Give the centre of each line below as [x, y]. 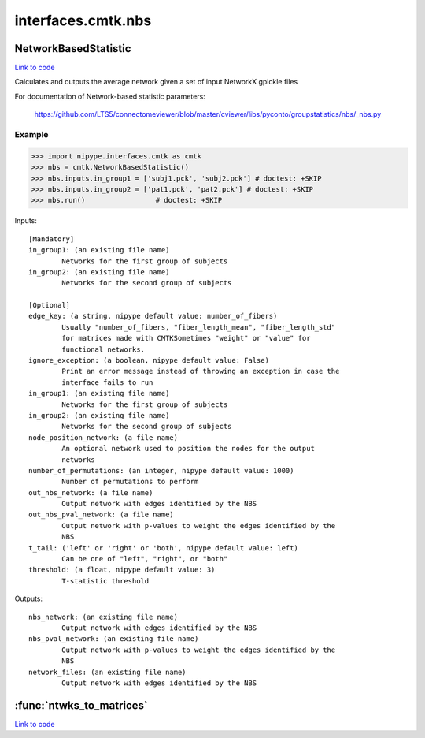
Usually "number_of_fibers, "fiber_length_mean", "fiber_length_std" [199, 327]
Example [31, 134]
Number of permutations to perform [130, 482]
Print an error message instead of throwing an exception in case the [201, 371]
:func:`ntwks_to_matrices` [81, 705]
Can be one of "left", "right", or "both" [145, 559]
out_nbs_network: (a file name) [91, 492]
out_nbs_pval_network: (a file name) [102, 515]
